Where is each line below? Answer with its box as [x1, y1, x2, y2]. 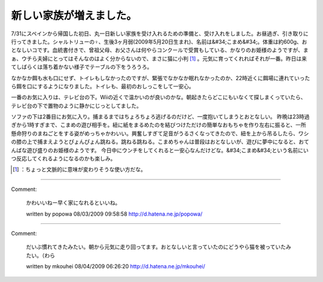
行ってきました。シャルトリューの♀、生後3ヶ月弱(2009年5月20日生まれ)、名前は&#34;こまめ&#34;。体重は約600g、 [11, 38, 302, 45]
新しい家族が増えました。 [11, 9, 138, 22]
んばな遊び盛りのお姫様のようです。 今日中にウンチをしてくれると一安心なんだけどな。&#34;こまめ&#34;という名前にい [11, 147, 309, 154]
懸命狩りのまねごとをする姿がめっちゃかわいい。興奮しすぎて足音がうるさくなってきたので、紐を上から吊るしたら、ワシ [11, 129, 309, 137]
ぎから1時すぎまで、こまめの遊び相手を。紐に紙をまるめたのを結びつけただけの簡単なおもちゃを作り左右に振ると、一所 [11, 122, 306, 129]
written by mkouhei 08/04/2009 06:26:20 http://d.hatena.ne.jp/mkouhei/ [26, 263, 206, 270]
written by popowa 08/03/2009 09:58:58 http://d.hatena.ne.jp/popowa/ [26, 210, 203, 217]
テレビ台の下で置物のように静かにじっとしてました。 [11, 102, 142, 109]
